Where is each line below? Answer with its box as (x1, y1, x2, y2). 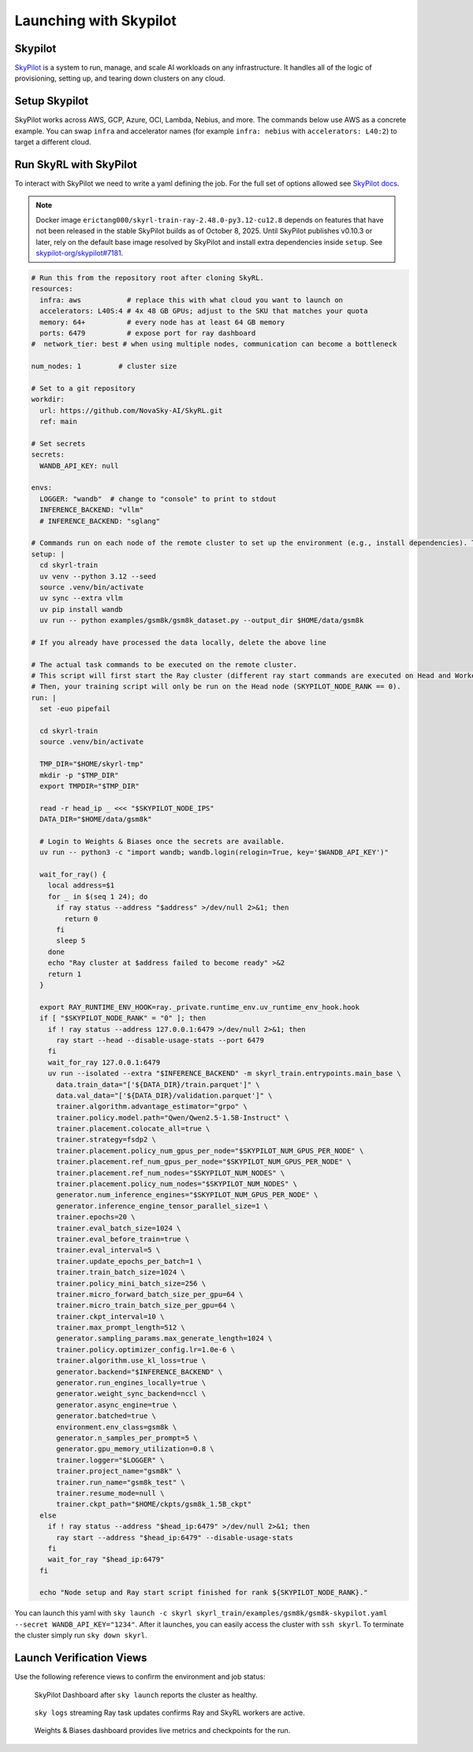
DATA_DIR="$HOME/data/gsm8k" (39, 815, 153, 824)
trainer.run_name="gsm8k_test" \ (56, 1477, 185, 1487)
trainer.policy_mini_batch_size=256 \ (56, 1279, 207, 1288)
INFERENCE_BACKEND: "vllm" (39, 505, 144, 515)
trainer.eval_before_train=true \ (56, 1234, 189, 1244)
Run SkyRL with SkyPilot (14, 158, 138, 171)
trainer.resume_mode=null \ (56, 1488, 165, 1498)
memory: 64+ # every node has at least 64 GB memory (39, 317, 285, 327)
